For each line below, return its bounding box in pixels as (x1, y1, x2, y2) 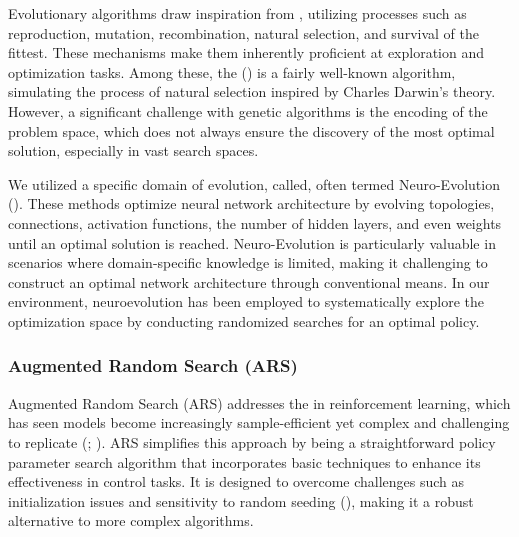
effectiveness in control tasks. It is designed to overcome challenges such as (8, 471, 465, 492)
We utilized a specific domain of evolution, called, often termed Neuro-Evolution (8, 173, 500, 194)
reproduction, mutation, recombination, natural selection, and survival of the (8, 22, 479, 43)
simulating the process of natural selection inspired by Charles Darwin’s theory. (8, 81, 496, 102)
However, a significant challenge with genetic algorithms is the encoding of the (8, 100, 488, 121)
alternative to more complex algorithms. (8, 510, 254, 531)
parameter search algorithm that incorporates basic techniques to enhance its (8, 451, 481, 472)
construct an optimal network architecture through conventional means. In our (8, 271, 490, 292)
